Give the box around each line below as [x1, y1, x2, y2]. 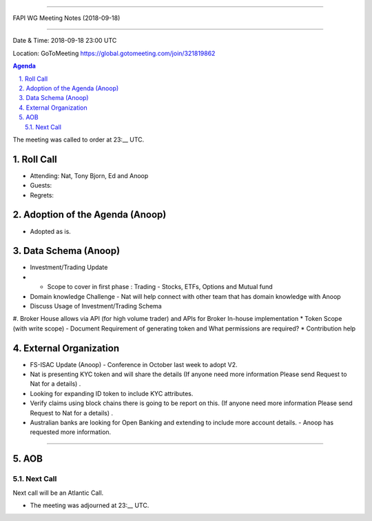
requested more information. [30, 428, 112, 436]
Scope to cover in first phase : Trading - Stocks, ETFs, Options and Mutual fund [47, 283, 273, 291]
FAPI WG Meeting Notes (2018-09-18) [12, 14, 121, 22]
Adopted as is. [30, 227, 72, 235]
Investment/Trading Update [30, 263, 108, 272]
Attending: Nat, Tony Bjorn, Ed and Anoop [30, 171, 149, 179]
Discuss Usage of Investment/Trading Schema [30, 302, 162, 310]
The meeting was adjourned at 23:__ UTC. [30, 501, 149, 509]
